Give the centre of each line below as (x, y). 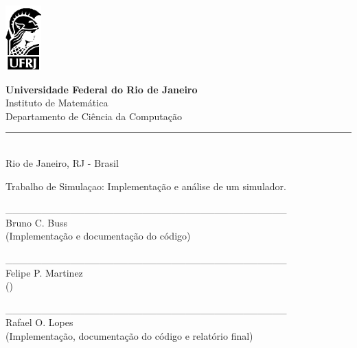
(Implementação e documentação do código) (98, 236)
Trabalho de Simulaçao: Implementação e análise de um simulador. (146, 186)
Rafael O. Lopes (39, 322)
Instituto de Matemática (57, 103)
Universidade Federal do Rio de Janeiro (102, 89)
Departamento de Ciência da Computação (94, 116)
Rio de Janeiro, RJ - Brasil (62, 162)
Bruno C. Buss (37, 222)
